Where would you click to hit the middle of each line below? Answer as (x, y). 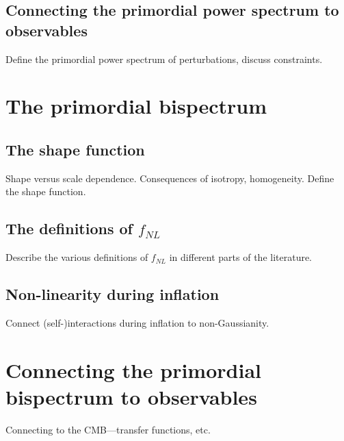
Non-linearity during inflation (113, 294)
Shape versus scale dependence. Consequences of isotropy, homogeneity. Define (170, 178)
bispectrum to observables (131, 396)
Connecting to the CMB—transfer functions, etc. (108, 429)
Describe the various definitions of (77, 257)
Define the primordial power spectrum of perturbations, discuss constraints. (164, 59)
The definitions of (69, 228)
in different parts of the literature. (241, 257)
